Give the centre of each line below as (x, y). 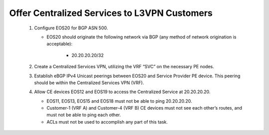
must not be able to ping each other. (84, 115)
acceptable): (60, 44)
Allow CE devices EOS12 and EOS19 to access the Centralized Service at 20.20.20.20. (122, 92)
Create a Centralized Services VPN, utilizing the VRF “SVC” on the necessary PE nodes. (124, 67)
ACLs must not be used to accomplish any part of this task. (107, 122)
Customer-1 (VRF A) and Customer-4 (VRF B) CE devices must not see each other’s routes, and (144, 108)
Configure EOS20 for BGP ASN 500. (71, 28)
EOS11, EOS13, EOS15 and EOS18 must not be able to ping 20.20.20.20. (119, 101)
